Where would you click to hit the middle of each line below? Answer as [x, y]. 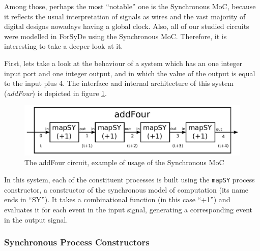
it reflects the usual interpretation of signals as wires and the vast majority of [125, 16]
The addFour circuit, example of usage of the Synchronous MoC [124, 162]
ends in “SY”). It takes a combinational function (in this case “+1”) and [117, 199]
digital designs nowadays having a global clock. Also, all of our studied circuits [127, 26]
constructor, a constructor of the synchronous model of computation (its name [126, 189]
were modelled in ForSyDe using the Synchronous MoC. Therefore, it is [115, 36]
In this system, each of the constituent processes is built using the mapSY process [129, 180]
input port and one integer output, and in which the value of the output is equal [130, 73]
